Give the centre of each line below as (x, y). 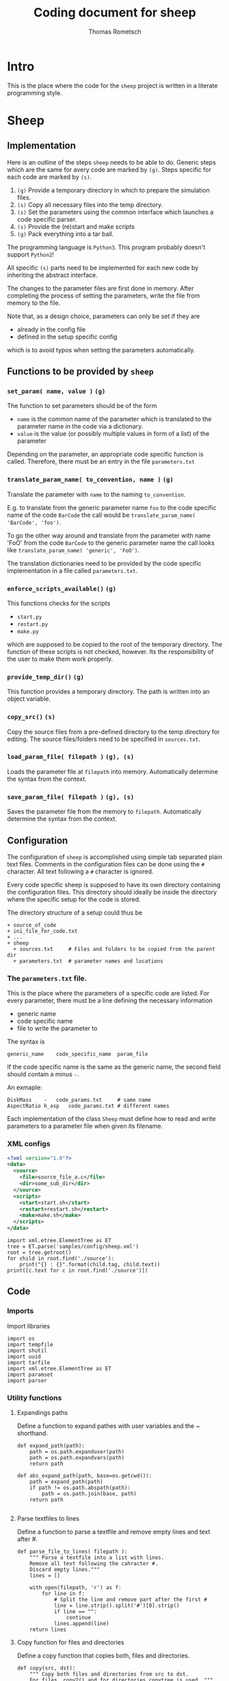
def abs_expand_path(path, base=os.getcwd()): (84, 1476)
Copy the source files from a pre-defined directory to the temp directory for (113, 731)
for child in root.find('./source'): (61, 1259)
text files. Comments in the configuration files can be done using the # (106, 864)
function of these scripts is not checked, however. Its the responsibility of (110, 651)
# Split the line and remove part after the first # (130, 1600)
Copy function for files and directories (70, 1643)
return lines (48, 1630)
